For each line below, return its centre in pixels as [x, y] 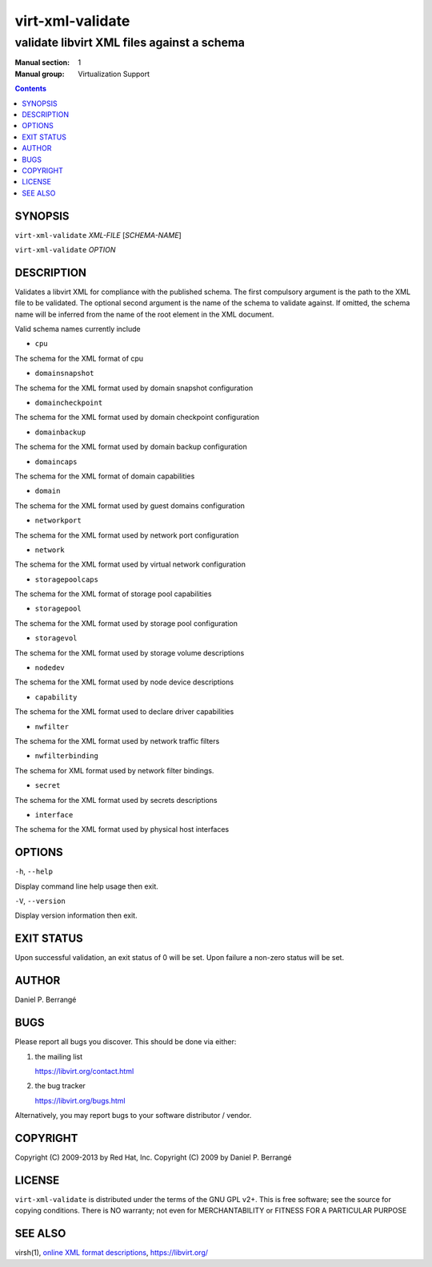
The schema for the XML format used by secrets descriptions [116, 800]
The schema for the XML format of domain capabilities [105, 476]
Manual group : [40, 74]
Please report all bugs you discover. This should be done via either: [126, 1042]
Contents [31, 89]
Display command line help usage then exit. [87, 886]
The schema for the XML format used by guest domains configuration [130, 506]
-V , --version [40, 901]
